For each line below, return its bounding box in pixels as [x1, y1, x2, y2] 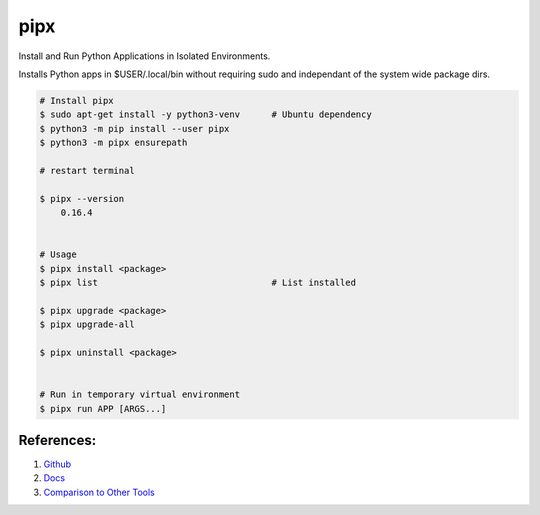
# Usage [39, 249, 77, 260]
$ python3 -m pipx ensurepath [39, 137, 188, 149]
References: [18, 431, 97, 449]
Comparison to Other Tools [43, 486, 155, 498]
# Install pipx [39, 95, 114, 106]
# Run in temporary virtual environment [39, 389, 240, 400]
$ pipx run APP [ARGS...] [39, 403, 167, 414]
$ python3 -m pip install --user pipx [39, 123, 230, 134]
